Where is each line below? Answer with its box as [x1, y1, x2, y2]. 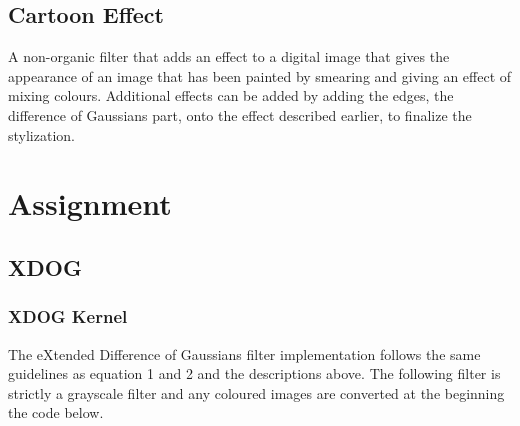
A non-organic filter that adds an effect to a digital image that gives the [8, 46, 450, 67]
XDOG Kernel [8, 304, 128, 329]
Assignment [8, 183, 172, 224]
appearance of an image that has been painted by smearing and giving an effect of [8, 65, 512, 86]
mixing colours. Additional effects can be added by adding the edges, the [8, 85, 454, 106]
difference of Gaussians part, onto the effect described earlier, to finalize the [8, 104, 472, 125]
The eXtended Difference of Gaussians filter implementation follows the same [8, 343, 481, 364]
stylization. [8, 124, 75, 145]
